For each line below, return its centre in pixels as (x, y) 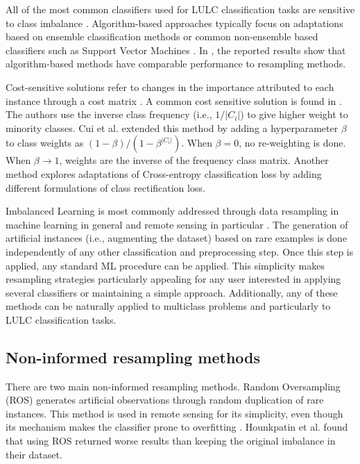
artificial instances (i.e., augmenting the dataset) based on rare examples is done (177, 238)
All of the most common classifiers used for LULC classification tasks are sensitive (180, 9)
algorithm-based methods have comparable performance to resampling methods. (176, 64)
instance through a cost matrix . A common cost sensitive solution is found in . (174, 100)
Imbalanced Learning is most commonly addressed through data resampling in (172, 211)
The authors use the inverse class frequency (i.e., (109, 114)
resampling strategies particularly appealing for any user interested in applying (173, 279)
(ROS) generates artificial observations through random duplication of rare (165, 400)
